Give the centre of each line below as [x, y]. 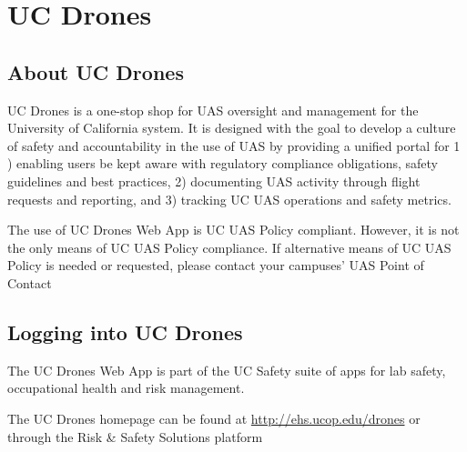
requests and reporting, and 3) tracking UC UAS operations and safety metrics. [229, 199]
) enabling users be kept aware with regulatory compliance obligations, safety [223, 163]
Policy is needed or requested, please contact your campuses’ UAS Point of [216, 265]
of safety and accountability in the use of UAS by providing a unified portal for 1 [234, 145]
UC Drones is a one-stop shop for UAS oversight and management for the [213, 110]
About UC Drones [96, 71]
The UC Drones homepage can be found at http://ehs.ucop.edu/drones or [214, 418]
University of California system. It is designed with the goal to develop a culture [232, 128]
